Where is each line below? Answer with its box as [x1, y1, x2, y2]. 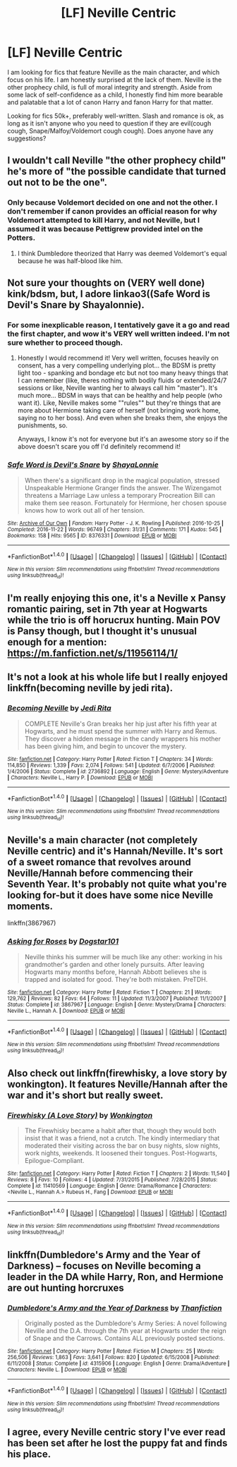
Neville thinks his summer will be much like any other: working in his [24, 952, 223, 961]
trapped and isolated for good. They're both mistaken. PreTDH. [24, 975, 208, 983]
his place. [7, 1448, 51, 1461]
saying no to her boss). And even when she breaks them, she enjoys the [17, 414, 228, 422]
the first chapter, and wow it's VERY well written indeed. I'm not [7, 329, 230, 339]
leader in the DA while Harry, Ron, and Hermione [7, 1271, 224, 1283]
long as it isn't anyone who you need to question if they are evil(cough [7, 118, 212, 128]
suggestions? [7, 134, 47, 142]
